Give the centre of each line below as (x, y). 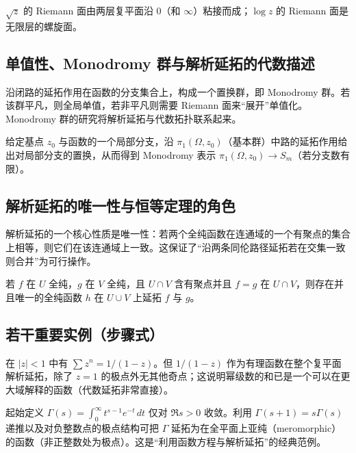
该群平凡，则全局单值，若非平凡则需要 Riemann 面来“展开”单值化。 (157, 105)
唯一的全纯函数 (48, 297)
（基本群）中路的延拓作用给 (285, 141)
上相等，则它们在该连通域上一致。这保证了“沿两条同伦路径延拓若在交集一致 (176, 247)
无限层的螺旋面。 (44, 26)
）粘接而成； (222, 10)
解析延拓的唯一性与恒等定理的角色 (120, 205)
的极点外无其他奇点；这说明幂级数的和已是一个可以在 (221, 376)
